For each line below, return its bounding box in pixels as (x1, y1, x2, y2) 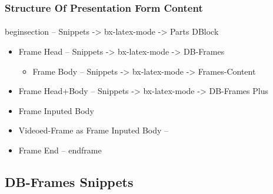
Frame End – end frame (18, 144, 102, 156)
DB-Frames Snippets (5, 172, 134, 190)
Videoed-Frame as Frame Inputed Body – (18, 124, 169, 136)
